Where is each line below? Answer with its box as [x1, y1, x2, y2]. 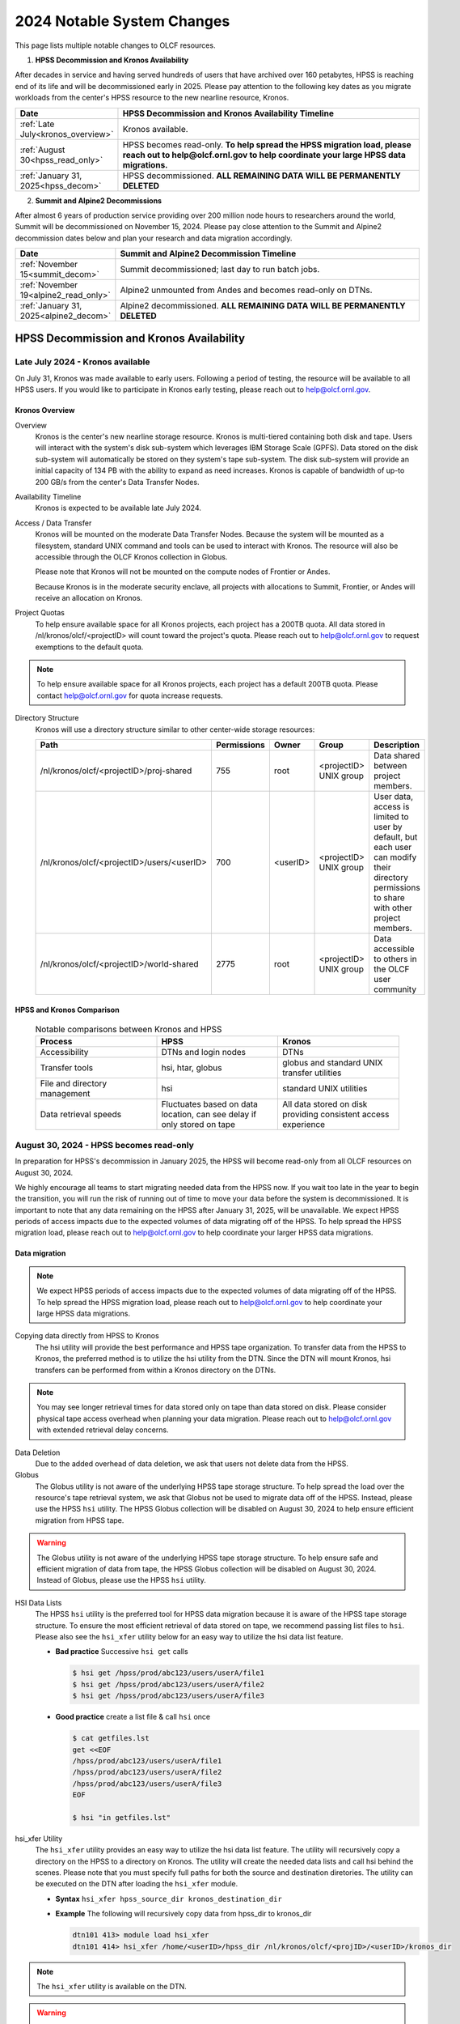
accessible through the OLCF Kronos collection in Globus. [35, 551, 228, 562]
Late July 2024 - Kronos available [15, 356, 150, 368]
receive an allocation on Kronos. [35, 593, 143, 603]
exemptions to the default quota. [35, 642, 144, 652]
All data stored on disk [282, 1099, 368, 1110]
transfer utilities [282, 1067, 342, 1078]
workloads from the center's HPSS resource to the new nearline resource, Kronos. [15, 93, 289, 103]
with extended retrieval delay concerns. [36, 1425, 169, 1435]
